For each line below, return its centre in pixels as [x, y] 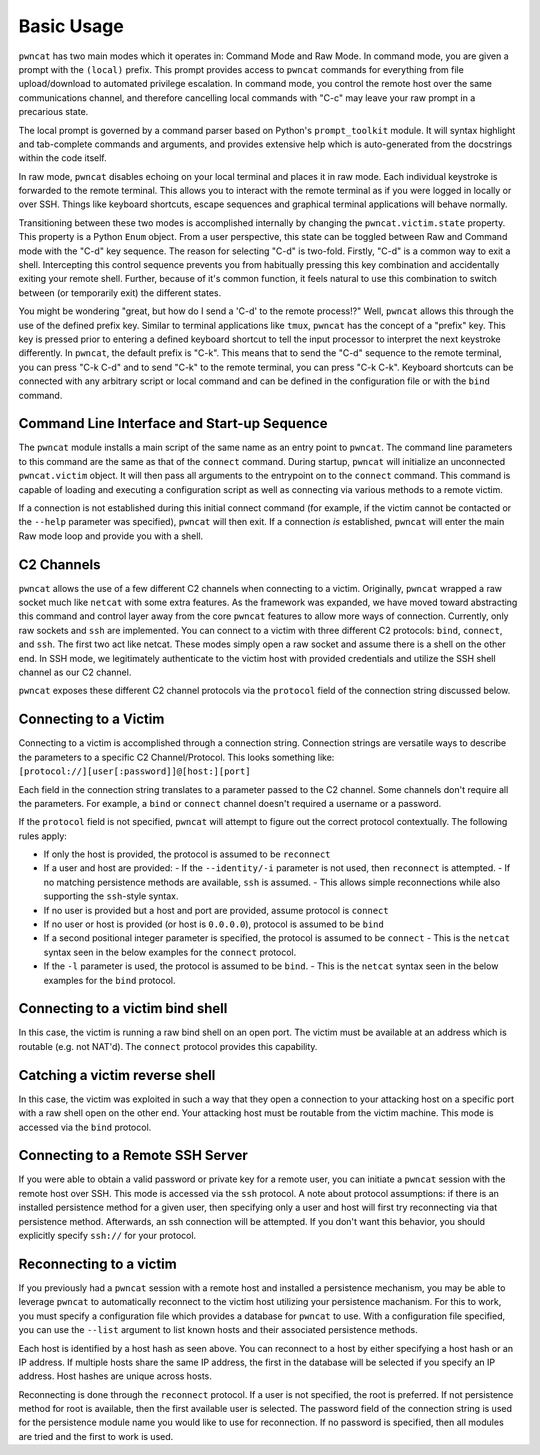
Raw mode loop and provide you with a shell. [111, 536]
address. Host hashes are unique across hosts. [115, 1376]
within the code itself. [62, 158]
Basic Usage [71, 26]
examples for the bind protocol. [109, 980]
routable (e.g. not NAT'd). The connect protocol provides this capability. [168, 1046]
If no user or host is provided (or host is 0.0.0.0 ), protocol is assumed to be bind [213, 924]
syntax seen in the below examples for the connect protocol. [170, 952]
